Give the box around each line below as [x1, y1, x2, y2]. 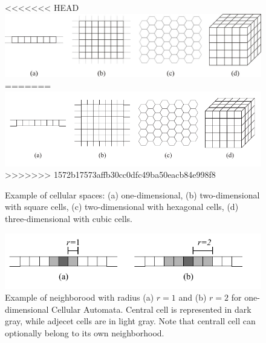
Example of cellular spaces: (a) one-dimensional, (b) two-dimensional [5, 188, 260, 201]
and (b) [178, 291, 207, 304]
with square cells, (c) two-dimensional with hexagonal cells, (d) [5, 200, 239, 213]
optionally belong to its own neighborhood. [5, 326, 164, 339]
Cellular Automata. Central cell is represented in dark [51, 302, 251, 315]
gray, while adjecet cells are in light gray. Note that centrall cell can [5, 315, 256, 327]
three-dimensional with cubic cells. [5, 212, 132, 224]
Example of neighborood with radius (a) [5, 291, 154, 304]
